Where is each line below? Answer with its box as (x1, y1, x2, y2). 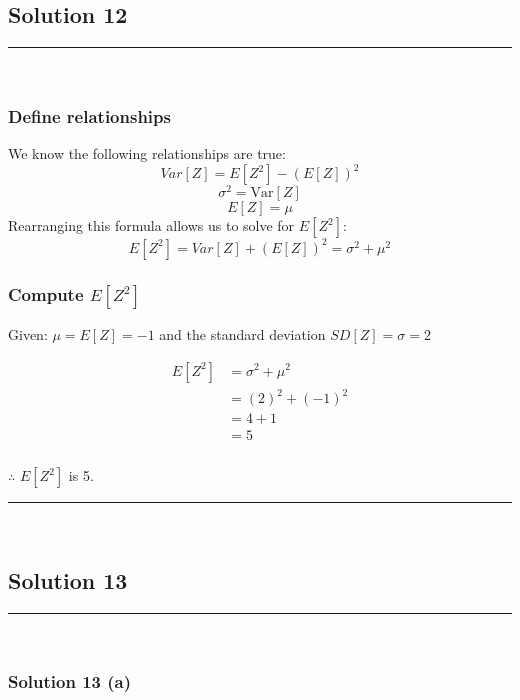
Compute (8, 281, 84, 306)
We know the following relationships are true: (8, 143, 286, 164)
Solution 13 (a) (8, 669, 132, 694)
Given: (8, 323, 48, 344)
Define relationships (8, 103, 171, 128)
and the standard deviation (159, 323, 326, 344)
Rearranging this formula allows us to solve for (8, 215, 295, 236)
